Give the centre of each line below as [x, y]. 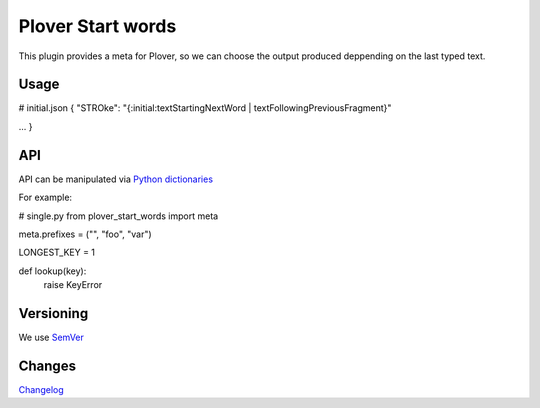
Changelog [41, 389]
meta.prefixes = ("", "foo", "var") [85, 234]
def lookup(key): [52, 271]
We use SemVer [51, 337]
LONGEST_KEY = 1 [56, 252]
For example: [45, 197]
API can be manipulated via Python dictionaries [116, 179]
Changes [47, 365]
